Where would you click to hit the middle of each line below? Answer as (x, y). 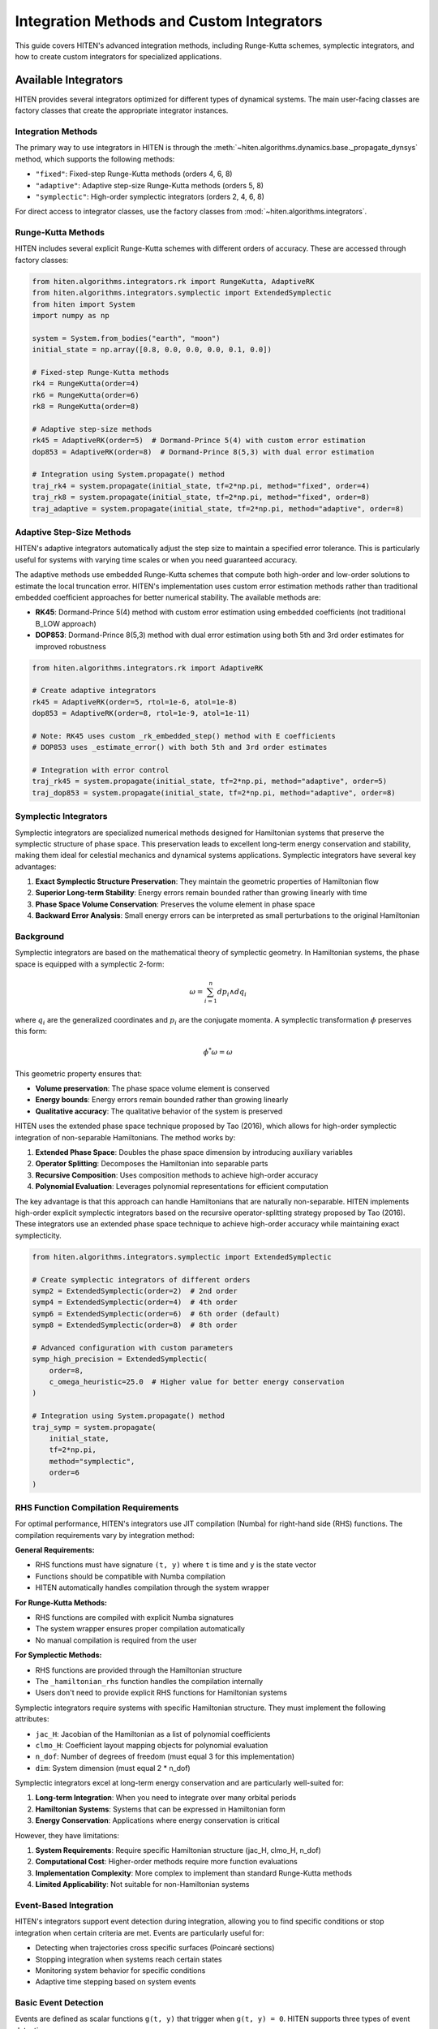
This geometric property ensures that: (78, 1073)
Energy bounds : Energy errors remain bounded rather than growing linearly (162, 1100)
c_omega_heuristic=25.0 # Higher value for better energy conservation (197, 1382)
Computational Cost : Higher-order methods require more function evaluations (166, 1862)
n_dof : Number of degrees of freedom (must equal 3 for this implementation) (165, 1756)
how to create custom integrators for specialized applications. (118, 56)
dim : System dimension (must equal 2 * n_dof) (113, 1768)
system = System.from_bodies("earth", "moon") (126, 338)
